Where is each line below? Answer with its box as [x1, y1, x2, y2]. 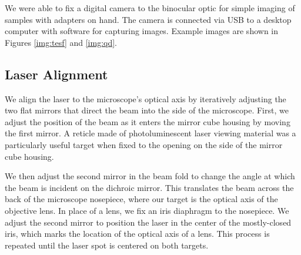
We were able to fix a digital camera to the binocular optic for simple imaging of [5, 2, 295, 14]
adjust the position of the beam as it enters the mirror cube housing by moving [5, 115, 290, 127]
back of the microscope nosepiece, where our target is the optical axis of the [5, 193, 278, 205]
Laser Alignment [5, 65, 108, 83]
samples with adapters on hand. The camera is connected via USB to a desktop [5, 13, 292, 25]
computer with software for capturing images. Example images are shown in [5, 25, 279, 37]
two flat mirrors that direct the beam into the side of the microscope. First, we [5, 104, 289, 116]
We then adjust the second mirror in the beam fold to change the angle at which [5, 170, 295, 182]
